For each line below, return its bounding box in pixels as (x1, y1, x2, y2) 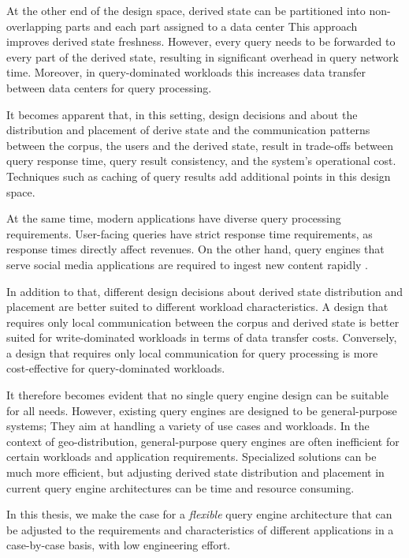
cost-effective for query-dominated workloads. (6, 360, 225, 376)
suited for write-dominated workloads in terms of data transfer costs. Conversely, (6, 329, 397, 346)
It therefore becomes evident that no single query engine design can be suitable (6, 387, 389, 403)
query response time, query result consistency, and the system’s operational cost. (6, 152, 396, 169)
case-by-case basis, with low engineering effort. (6, 537, 231, 553)
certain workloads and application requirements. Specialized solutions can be (6, 448, 377, 465)
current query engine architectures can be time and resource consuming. (6, 479, 355, 496)
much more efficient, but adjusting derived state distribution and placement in (6, 464, 385, 481)
